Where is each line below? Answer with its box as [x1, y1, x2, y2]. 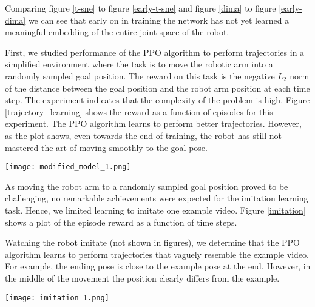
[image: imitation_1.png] [5, 293, 109, 302]
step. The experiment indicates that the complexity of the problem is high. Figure [5, 93, 310, 106]
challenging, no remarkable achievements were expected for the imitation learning [5, 192, 308, 204]
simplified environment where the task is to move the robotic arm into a [5, 58, 273, 70]
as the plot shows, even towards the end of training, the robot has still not [5, 129, 282, 141]
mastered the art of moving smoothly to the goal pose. [5, 141, 208, 153]
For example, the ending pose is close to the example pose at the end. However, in [5, 260, 311, 272]
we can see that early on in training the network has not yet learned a [28, 13, 290, 26]
